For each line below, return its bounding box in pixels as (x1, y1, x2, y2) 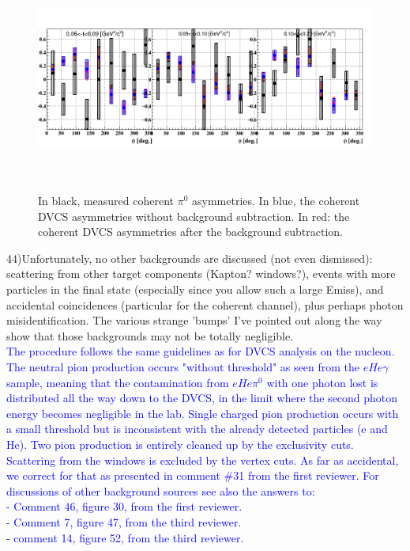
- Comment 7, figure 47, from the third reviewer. (6, 513, 242, 530)
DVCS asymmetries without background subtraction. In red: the (38, 207, 350, 224)
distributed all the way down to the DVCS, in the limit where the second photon (6, 389, 398, 406)
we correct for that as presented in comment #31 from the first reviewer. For (6, 467, 379, 484)
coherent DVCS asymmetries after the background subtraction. (38, 223, 344, 240)
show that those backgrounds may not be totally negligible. (6, 327, 294, 344)
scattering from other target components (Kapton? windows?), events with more (6, 265, 396, 282)
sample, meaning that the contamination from (6, 374, 229, 390)
